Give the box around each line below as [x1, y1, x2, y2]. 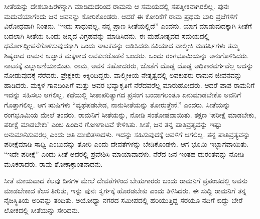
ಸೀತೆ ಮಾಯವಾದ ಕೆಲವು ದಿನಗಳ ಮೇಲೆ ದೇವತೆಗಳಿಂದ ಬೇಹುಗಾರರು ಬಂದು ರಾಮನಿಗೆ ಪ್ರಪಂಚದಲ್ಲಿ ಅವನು [4, 175, 248, 186]
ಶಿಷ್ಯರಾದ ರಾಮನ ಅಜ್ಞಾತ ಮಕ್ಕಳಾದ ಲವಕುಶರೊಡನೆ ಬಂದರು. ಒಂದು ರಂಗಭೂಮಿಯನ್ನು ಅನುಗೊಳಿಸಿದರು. [4, 50, 249, 60]
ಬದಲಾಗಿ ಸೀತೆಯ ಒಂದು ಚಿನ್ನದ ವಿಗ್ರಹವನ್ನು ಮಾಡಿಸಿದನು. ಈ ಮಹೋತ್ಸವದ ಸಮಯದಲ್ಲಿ [4, 30, 210, 41]
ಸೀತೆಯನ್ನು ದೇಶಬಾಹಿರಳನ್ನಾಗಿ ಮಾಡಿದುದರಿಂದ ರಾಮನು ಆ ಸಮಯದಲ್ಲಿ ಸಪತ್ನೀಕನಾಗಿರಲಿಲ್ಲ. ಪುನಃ [4, 1, 229, 11]
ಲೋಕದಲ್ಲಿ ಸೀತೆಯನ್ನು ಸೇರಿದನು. [4, 204, 80, 215]
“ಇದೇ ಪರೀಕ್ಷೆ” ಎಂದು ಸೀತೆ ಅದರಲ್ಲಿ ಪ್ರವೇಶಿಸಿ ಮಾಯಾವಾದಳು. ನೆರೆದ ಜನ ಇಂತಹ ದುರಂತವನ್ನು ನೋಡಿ [4, 148, 244, 159]
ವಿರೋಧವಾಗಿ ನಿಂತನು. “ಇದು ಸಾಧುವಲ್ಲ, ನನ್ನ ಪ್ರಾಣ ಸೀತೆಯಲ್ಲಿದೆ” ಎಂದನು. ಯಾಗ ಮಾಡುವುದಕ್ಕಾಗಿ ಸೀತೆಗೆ [4, 21, 252, 31]
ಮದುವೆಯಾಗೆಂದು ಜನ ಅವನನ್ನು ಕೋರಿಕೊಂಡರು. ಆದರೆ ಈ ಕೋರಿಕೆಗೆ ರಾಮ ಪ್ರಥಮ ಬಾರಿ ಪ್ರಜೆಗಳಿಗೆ [4, 11, 237, 21]
